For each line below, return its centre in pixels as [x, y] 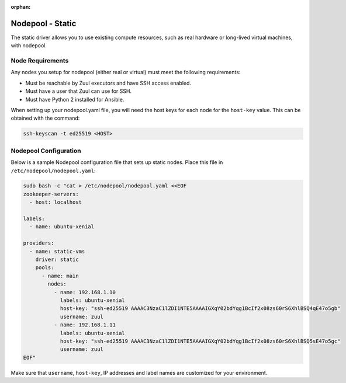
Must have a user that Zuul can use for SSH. [78, 91]
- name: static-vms [57, 251]
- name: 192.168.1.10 [85, 292]
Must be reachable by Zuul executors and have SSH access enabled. [108, 83]
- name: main [60, 276]
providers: [39, 243]
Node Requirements [40, 61]
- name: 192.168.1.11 [85, 325]
